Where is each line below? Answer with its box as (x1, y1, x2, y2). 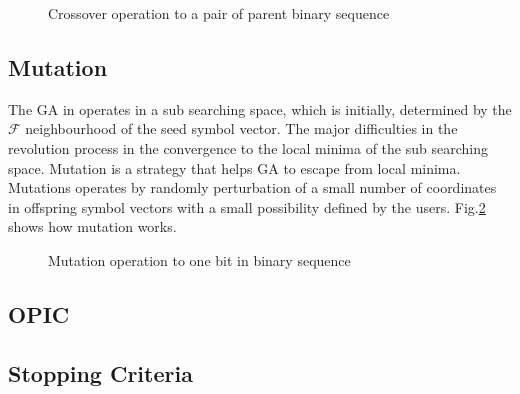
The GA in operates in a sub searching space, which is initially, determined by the (8, 98, 512, 119)
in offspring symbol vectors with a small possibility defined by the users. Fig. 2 (8, 196, 486, 217)
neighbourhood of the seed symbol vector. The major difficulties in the (25, 118, 458, 139)
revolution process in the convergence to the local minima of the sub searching (8, 137, 488, 158)
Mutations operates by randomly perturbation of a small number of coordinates (8, 177, 497, 198)
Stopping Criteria (8, 357, 193, 388)
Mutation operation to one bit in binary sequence (48, 249, 351, 270)
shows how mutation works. (8, 216, 177, 237)
